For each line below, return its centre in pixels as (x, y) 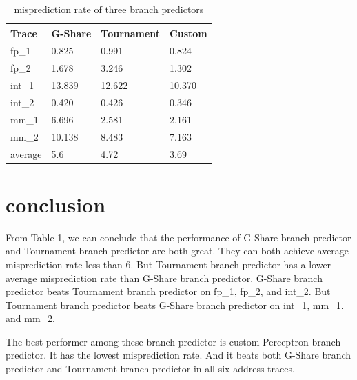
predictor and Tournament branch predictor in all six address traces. (150, 369)
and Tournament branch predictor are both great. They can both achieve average (177, 251)
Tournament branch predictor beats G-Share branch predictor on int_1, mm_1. (175, 304)
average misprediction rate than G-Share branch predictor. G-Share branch (164, 278)
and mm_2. (30, 318)
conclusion (56, 204)
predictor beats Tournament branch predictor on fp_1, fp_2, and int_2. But (168, 291)
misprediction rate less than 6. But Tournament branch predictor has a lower (169, 264)
